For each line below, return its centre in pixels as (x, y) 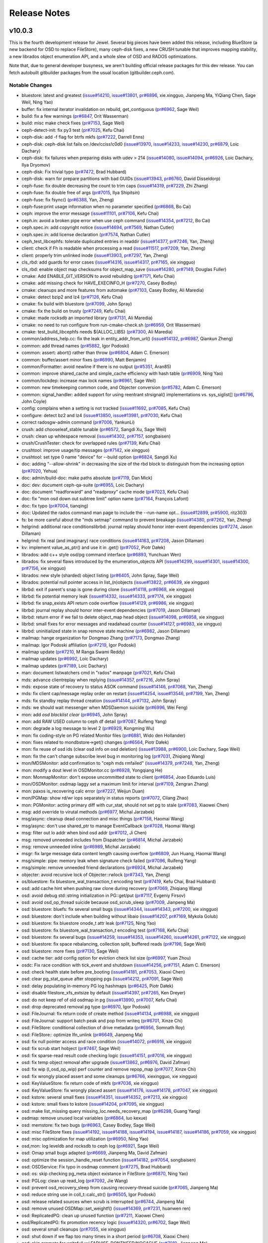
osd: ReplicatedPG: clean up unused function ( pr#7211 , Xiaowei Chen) (93, 1215)
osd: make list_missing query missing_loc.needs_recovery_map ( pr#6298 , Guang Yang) (111, 1111)
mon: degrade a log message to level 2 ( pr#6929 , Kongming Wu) (88, 728)
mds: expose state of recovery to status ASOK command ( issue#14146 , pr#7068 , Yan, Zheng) (117, 687)
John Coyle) (34, 401)
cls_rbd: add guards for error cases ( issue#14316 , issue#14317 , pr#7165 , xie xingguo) (108, 262)
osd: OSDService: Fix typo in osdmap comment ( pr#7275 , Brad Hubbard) (96, 1166)
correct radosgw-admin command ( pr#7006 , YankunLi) (78, 422)
